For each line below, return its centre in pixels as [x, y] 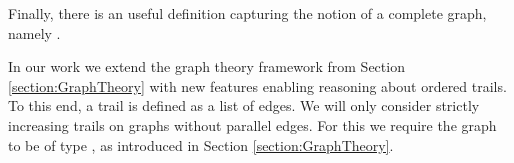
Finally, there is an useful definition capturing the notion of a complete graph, [247, 13]
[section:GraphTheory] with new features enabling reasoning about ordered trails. [257, 85]
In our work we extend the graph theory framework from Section [206, 66]
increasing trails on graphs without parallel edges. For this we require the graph [252, 124]
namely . [34, 32]
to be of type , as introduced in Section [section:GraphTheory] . [201, 144]
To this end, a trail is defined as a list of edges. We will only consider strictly [244, 105]
